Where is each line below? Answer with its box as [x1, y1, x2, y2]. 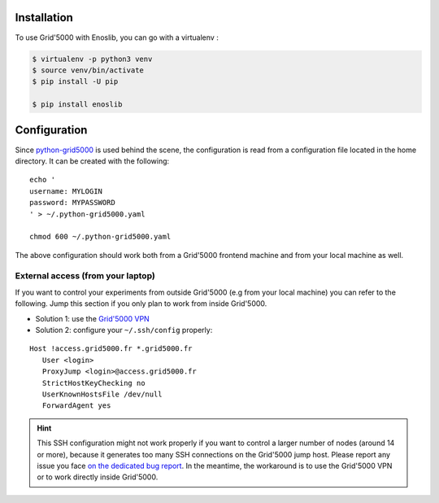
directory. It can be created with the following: [15, 155, 170, 166]
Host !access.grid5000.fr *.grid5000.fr [29, 344, 193, 353]
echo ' [29, 175, 56, 185]
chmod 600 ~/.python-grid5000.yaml [29, 232, 172, 242]
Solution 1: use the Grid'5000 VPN [35, 313, 150, 323]
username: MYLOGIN [29, 186, 103, 195]
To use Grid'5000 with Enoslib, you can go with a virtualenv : [15, 33, 219, 42]
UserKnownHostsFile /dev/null [41, 389, 163, 399]
